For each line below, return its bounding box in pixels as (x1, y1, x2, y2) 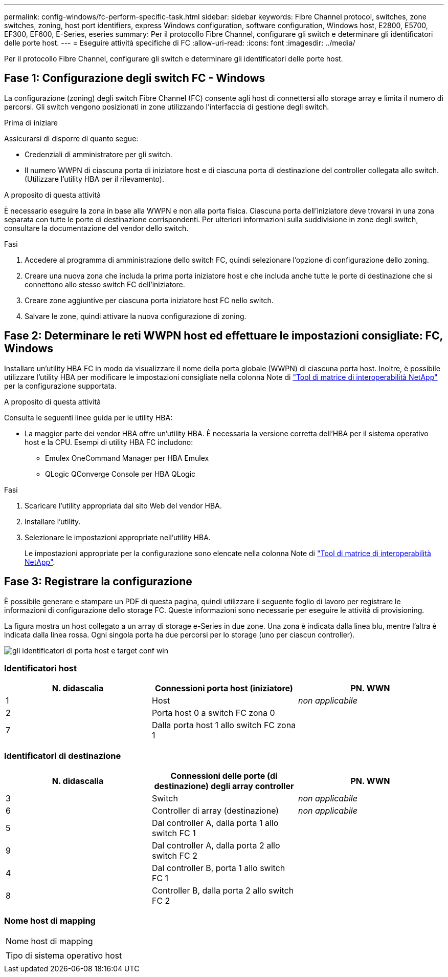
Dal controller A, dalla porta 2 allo (151, 840, 280, 851)
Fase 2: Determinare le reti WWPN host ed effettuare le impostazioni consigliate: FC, (4, 329, 443, 343)
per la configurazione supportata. (4, 381, 117, 390)
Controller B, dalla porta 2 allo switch (151, 885, 294, 896)
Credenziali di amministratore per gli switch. (25, 150, 172, 159)
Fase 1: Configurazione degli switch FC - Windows (4, 72, 265, 85)
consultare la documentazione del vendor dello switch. (4, 223, 189, 232)
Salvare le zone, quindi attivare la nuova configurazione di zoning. (25, 311, 247, 321)
